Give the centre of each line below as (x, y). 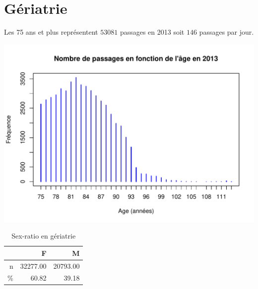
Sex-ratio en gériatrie (44, 236)
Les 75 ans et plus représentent (51, 32)
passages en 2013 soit (152, 32)
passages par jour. (226, 32)
